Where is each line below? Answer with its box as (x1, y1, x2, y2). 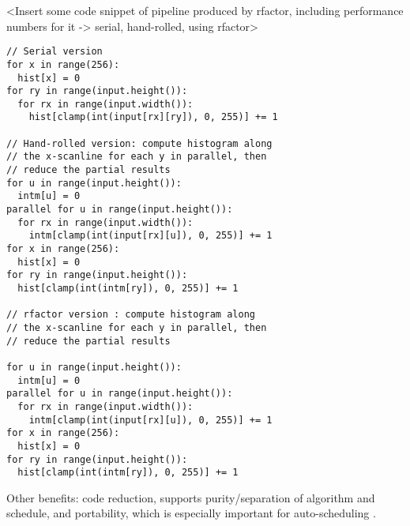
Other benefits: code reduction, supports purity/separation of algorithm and (6, 489, 375, 505)
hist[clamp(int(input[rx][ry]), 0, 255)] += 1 (28, 111, 278, 123)
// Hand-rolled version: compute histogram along (6, 137, 273, 149)
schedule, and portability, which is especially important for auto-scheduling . (6, 505, 376, 521)
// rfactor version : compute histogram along (6, 309, 255, 321)
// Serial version (6, 46, 103, 58)
